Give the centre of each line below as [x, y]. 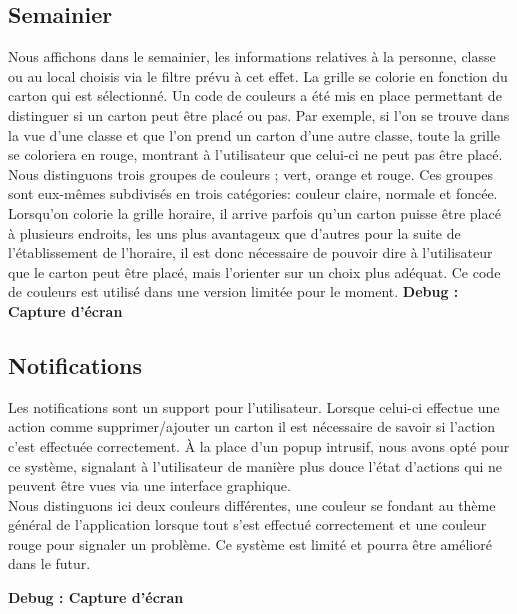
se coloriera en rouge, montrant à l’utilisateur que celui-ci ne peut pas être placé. [255, 154]
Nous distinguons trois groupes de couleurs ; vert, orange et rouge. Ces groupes [251, 173]
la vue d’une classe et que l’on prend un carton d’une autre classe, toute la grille [254, 134]
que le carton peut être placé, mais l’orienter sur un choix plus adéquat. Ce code [254, 271]
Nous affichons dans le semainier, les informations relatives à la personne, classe [252, 56]
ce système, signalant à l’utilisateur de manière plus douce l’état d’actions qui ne [255, 465]
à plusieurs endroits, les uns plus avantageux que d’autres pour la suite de [234, 232]
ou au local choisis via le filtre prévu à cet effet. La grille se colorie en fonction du [258, 75]
